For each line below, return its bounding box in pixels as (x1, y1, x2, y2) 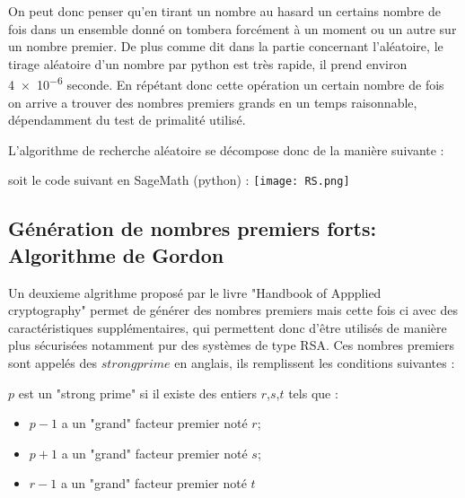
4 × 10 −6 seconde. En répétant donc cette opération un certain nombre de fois (8, 73, 444, 94)
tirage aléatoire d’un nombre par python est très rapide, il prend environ (8, 54, 408, 73)
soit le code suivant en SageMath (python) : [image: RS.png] (8, 170, 350, 189)
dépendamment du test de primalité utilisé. (8, 110, 246, 129)
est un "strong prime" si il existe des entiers (18, 383, 258, 402)
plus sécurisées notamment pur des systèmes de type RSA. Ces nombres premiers (8, 336, 454, 354)
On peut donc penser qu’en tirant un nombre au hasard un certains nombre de (8, 2, 441, 20)
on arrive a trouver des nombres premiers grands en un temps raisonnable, (8, 92, 417, 111)
